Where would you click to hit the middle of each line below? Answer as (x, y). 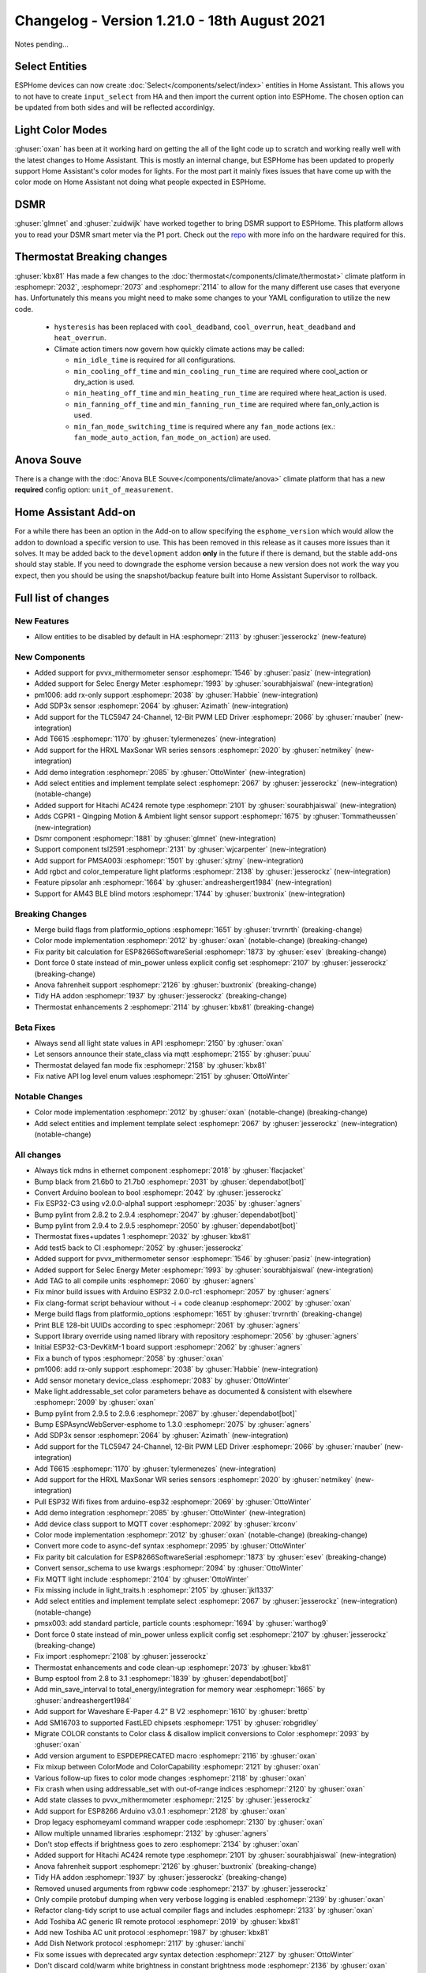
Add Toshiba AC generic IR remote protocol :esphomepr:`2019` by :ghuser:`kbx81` (167, 1921)
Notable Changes (49, 1096)
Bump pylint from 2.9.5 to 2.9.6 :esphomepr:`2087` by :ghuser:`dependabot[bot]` (166, 1413)
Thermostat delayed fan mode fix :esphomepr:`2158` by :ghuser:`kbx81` (151, 1065)
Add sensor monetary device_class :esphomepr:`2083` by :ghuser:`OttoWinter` (163, 1380)
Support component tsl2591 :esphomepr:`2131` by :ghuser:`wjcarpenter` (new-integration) (180, 849)
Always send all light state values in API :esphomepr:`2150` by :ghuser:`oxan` (159, 1043)
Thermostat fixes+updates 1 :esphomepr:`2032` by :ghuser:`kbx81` (143, 1237)
